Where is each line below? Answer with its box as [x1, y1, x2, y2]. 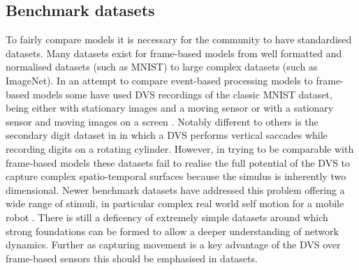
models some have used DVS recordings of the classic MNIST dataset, [32, 87, 332, 101]
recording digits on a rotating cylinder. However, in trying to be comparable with [6, 141, 354, 156]
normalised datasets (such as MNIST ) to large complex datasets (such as [6, 59, 318, 74]
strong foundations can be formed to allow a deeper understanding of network [6, 223, 339, 238]
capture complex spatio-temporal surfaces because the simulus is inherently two [6, 169, 346, 183]
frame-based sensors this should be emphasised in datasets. [6, 250, 258, 265]
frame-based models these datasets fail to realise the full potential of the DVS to [6, 155, 351, 170]
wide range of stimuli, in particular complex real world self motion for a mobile [6, 196, 344, 211]
